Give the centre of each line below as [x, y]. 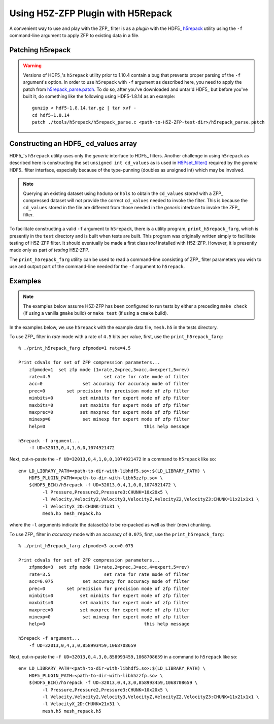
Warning [32, 65]
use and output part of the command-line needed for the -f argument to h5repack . [97, 267]
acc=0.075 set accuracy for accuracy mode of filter [109, 582]
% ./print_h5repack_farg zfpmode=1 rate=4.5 [75, 348]
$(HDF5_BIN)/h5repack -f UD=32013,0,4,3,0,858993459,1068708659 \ [113, 683]
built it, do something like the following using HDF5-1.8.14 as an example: [99, 96]
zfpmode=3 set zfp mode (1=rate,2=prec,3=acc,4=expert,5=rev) [109, 567]
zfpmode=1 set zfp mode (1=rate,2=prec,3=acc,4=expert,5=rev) [109, 370]
